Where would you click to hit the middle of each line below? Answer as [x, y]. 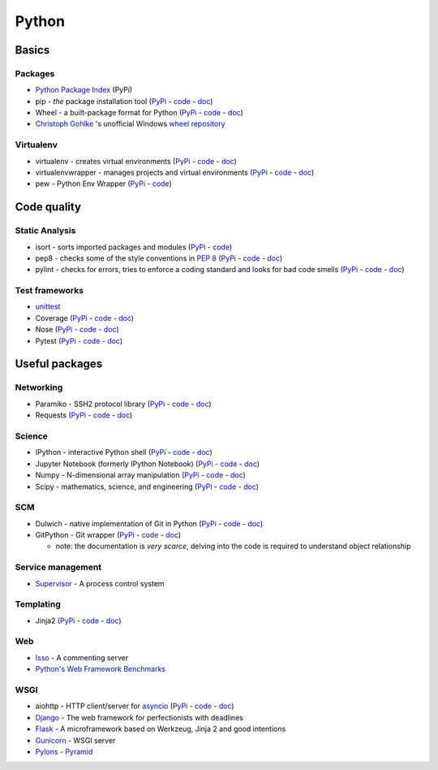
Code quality [48, 207]
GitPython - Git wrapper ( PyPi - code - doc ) [108, 535]
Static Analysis [45, 231]
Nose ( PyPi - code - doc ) [77, 330]
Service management [58, 567]
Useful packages [59, 364]
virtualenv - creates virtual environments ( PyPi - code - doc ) [136, 161]
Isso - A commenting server [82, 657]
